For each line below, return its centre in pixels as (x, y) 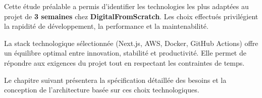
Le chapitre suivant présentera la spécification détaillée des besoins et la (115, 80)
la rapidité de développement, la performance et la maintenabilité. (106, 26)
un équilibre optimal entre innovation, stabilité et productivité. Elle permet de (125, 53)
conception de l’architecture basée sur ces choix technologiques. (102, 90)
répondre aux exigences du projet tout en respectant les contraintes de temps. (124, 62)
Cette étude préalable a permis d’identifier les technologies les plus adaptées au (126, 6)
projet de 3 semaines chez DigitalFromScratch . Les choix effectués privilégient (131, 16)
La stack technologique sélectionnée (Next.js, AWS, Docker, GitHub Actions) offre (131, 43)
